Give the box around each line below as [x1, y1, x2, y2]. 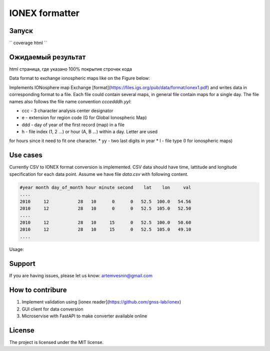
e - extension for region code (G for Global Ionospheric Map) [21, 115, 147, 121]
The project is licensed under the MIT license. [9, 339, 104, 345]
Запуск [9, 27, 33, 35]
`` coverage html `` [9, 40, 47, 46]
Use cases [9, 151, 42, 160]
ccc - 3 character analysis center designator [21, 108, 113, 114]
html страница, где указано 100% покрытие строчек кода [9, 66, 132, 72]
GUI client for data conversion [21, 306, 83, 312]
